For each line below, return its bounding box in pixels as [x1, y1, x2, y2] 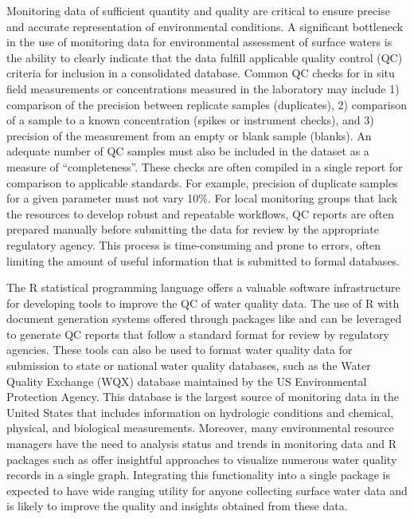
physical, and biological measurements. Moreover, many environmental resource [6, 419, 394, 436]
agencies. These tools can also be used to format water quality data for [6, 341, 353, 358]
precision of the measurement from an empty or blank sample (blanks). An [6, 127, 372, 144]
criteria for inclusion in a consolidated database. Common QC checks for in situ [6, 65, 395, 81]
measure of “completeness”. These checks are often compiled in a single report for [6, 158, 403, 175]
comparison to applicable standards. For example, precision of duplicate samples [6, 174, 398, 191]
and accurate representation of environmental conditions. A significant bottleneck [6, 18, 404, 34]
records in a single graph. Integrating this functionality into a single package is [6, 466, 391, 483]
